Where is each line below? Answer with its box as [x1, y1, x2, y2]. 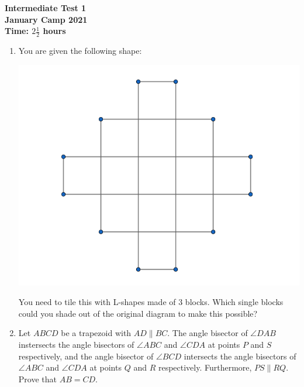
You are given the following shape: [18, 44, 142, 57]
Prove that [18, 372, 57, 385]
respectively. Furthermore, [158, 361, 252, 374]
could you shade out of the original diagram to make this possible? [18, 307, 258, 319]
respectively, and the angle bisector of [18, 350, 154, 362]
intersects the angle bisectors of [184, 350, 296, 362]
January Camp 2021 [5, 13, 88, 25]
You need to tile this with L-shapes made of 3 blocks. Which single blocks [18, 296, 284, 308]
